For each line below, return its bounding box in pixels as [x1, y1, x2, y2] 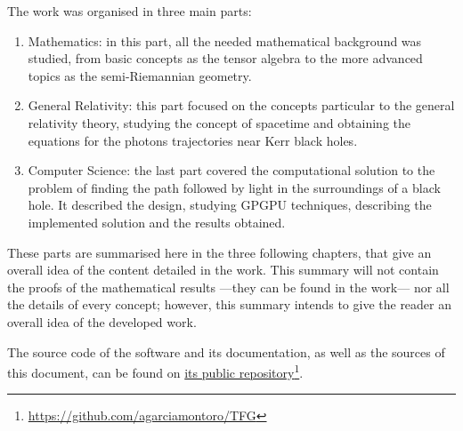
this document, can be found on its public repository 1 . [7, 361, 304, 381]
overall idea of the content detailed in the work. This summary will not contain [7, 260, 439, 279]
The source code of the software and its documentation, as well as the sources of [7, 342, 445, 361]
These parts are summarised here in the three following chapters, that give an [7, 243, 432, 261]
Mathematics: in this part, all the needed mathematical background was [28, 31, 422, 50]
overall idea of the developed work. [7, 312, 197, 331]
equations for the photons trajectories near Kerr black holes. [28, 131, 358, 149]
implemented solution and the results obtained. [28, 212, 286, 231]
